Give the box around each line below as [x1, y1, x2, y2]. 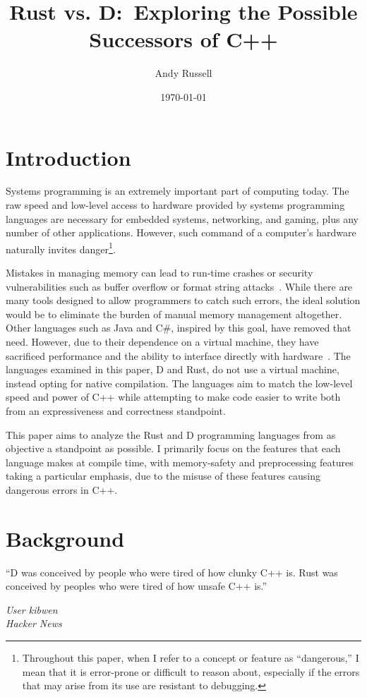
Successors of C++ [89, 25, 278, 54]
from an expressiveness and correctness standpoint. [6, 404, 226, 418]
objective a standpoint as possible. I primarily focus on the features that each [6, 441, 341, 456]
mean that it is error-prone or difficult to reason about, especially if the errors [22, 664, 360, 679]
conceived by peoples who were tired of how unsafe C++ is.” [6, 578, 267, 593]
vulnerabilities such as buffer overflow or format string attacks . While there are [6, 279, 353, 293]
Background [6, 523, 125, 552]
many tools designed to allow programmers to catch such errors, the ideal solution [6, 293, 361, 308]
